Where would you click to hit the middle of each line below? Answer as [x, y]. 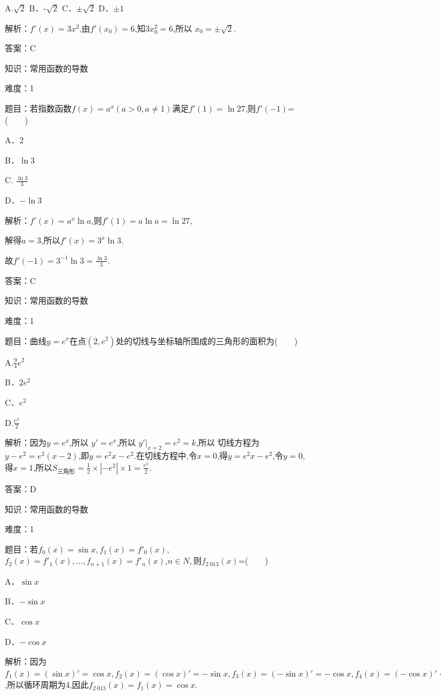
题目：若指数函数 [38, 108]
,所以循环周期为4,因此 [47, 685]
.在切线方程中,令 [165, 455]
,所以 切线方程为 [228, 442]
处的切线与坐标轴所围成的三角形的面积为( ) [207, 340]
